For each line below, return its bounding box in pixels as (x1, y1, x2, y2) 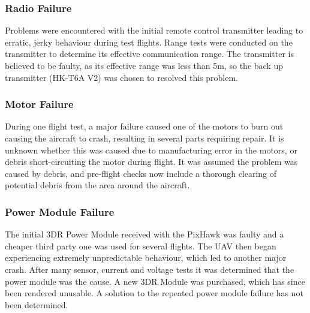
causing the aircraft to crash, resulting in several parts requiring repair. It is (5, 132, 284, 144)
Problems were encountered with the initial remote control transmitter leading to (5, 24, 303, 37)
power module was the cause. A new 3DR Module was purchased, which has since (5, 275, 305, 287)
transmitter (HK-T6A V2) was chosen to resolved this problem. (5, 71, 239, 83)
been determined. (5, 298, 68, 311)
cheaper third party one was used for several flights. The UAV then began (5, 239, 276, 252)
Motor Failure (5, 97, 74, 112)
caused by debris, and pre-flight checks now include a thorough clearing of (5, 167, 277, 179)
